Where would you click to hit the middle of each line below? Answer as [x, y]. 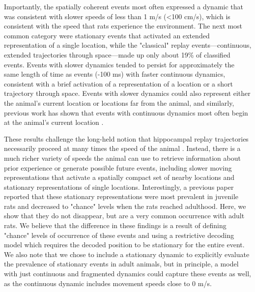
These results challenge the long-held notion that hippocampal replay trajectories [126, 138]
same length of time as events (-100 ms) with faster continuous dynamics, [115, 74]
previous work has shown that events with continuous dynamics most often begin [126, 112]
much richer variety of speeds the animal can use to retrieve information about [122, 158]
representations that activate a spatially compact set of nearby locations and [119, 177]
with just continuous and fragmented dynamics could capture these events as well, [127, 274]
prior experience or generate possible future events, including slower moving [118, 167]
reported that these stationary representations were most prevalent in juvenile [121, 196]
